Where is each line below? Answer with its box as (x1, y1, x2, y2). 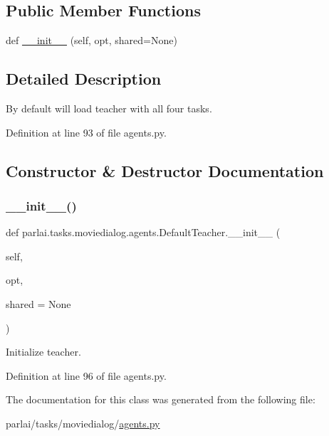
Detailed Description (6, 68, 162, 90)
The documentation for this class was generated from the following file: (6, 392, 315, 407)
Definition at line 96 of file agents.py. (6, 368, 167, 383)
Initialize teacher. (6, 344, 81, 359)
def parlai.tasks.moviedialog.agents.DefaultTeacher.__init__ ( (6, 225, 281, 240)
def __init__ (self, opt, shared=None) (6, 33, 177, 48)
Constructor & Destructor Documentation (6, 159, 324, 181)
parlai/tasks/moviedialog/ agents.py (6, 415, 160, 430)
